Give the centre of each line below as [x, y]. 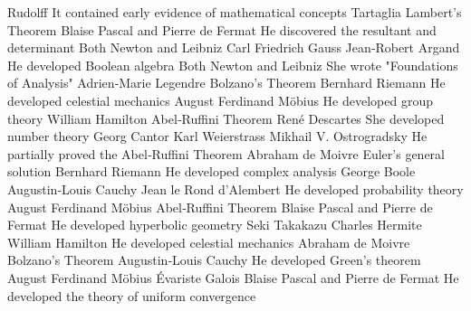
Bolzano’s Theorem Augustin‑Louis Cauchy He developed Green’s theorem [214, 260]
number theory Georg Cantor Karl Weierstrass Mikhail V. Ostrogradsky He [217, 136]
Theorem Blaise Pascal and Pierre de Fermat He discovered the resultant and [222, 29]
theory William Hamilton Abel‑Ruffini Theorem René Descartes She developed [226, 118]
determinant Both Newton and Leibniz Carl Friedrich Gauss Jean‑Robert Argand [234, 47]
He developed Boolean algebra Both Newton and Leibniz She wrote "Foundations [233, 65]
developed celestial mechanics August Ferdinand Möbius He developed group [220, 100]
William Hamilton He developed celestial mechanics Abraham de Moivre [209, 242]
